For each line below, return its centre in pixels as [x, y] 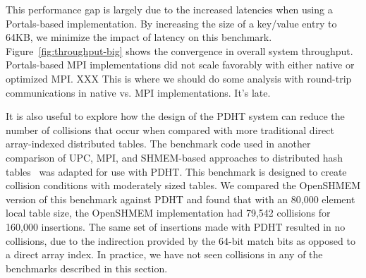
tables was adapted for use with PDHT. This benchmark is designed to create [176, 171]
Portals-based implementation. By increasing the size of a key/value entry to [171, 23]
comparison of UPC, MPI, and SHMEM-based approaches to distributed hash [174, 157]
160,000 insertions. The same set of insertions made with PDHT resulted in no [176, 226]
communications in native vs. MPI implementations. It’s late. [138, 92]
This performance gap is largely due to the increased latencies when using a [169, 9]
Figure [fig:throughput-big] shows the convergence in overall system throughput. [179, 50]
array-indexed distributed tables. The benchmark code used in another [158, 144]
